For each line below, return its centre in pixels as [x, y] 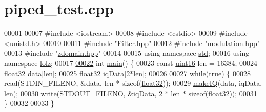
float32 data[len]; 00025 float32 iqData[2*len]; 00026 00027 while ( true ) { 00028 [127, 73]
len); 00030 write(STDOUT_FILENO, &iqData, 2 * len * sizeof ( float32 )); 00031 [131, 93]
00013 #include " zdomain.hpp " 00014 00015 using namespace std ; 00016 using [127, 53]
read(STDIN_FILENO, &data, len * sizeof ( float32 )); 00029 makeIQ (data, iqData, [133, 83]
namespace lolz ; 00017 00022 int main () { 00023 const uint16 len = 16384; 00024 [131, 63]
